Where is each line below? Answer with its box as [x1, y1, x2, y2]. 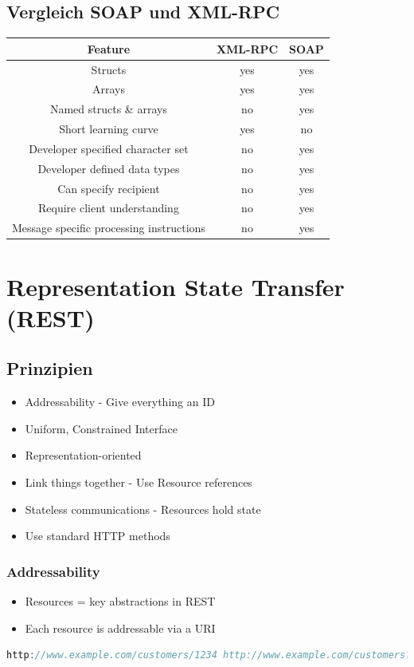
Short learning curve [59, 120, 158, 137]
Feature [87, 40, 131, 57]
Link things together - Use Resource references [25, 473, 252, 490]
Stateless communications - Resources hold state [25, 500, 261, 517]
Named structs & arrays [49, 101, 167, 117]
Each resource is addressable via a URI [25, 619, 216, 636]
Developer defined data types [37, 160, 180, 176]
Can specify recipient [57, 180, 160, 196]
